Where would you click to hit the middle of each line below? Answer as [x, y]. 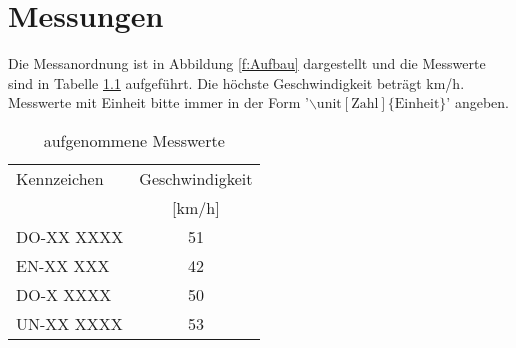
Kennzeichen [60, 178]
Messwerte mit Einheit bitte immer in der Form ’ [158, 102]
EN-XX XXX [63, 265]
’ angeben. [477, 102]
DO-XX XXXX [70, 236]
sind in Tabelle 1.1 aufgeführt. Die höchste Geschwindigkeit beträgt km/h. [236, 82]
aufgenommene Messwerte [134, 140]
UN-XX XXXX [69, 323]
